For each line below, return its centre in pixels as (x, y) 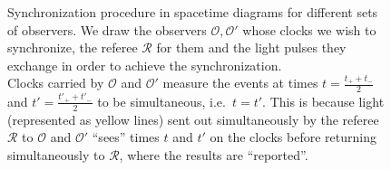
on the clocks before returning (293, 137)
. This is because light (323, 101)
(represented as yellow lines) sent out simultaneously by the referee (193, 119)
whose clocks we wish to (309, 29)
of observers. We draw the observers (107, 29)
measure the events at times (240, 83)
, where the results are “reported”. (214, 154)
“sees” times (126, 137)
